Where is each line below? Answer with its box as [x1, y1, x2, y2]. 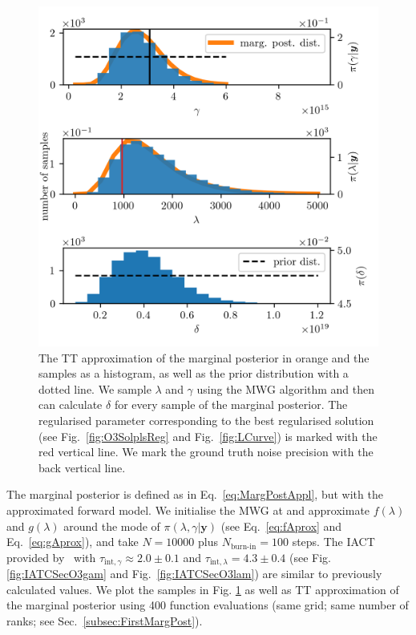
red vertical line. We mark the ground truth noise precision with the [38, 443, 374, 460]
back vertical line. [38, 459, 126, 475]
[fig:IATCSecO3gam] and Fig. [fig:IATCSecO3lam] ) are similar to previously [6, 565, 382, 582]
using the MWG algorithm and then [196, 380, 375, 397]
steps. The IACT [292, 533, 375, 550]
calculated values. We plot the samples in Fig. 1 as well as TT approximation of [6, 580, 399, 597]
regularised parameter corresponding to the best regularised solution [38, 411, 374, 428]
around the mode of [63, 517, 160, 534]
